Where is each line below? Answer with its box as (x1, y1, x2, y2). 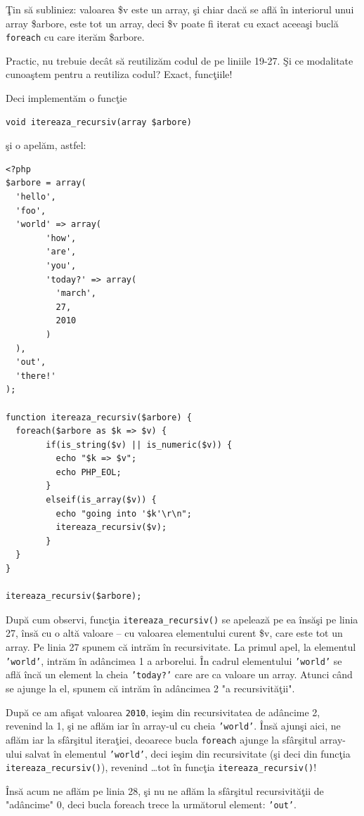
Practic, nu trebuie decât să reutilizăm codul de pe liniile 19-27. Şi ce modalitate (6, 53, 353, 67)
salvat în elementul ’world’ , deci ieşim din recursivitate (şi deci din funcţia (25, 746, 351, 760)
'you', (46, 260, 77, 271)
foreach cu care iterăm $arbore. (6, 30, 145, 44)
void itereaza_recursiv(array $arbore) (6, 117, 192, 127)
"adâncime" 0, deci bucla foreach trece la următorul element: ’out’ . (6, 797, 297, 812)
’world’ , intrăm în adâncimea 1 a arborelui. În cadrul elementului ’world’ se (6, 653, 342, 668)
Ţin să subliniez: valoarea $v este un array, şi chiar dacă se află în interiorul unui (6, 2, 354, 16)
